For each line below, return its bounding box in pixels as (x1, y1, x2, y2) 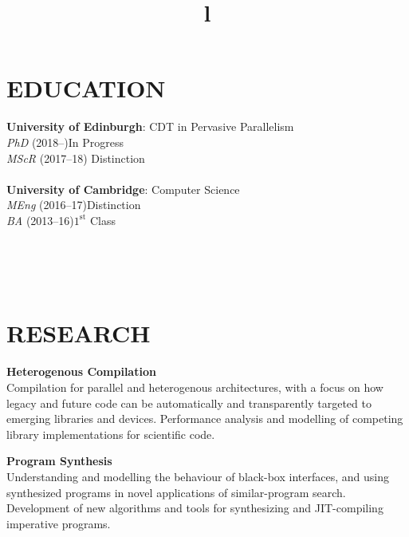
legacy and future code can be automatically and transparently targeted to (6, 394, 372, 411)
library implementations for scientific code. (6, 425, 215, 442)
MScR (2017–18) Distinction (6, 149, 145, 166)
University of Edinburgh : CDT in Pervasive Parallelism (6, 118, 294, 135)
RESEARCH (6, 317, 151, 349)
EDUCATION (6, 72, 166, 105)
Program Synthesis (6, 452, 112, 469)
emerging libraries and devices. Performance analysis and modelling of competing (6, 410, 403, 427)
